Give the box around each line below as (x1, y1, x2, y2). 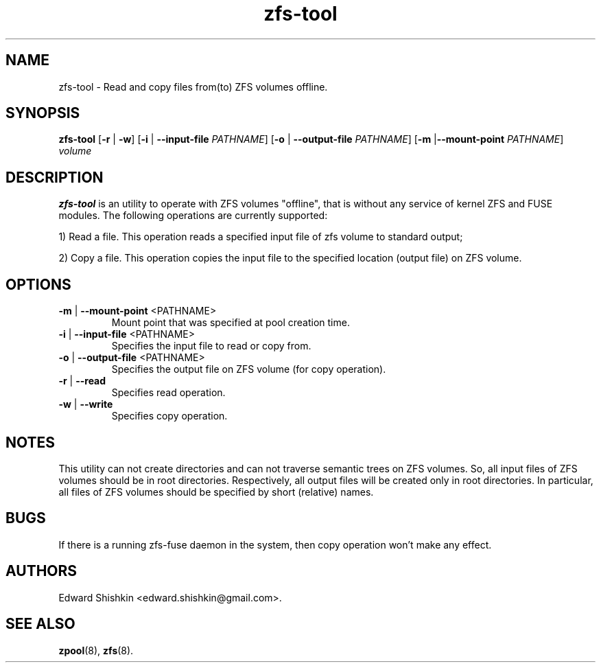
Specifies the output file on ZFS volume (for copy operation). (111, 363, 386, 376)
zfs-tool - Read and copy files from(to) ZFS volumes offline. (58, 80, 328, 93)
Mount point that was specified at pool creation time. (111, 316, 350, 329)
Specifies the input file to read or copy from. (111, 340, 311, 352)
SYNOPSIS (5, 104, 80, 122)
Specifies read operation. (111, 387, 226, 399)
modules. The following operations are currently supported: (58, 209, 328, 222)
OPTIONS (5, 275, 71, 293)
